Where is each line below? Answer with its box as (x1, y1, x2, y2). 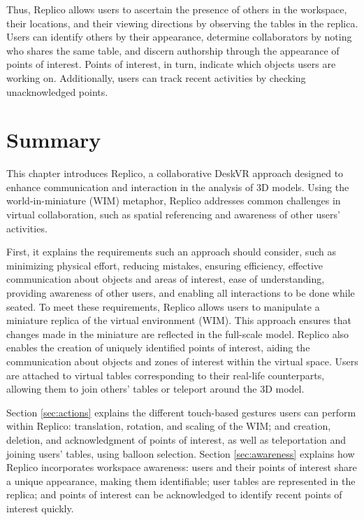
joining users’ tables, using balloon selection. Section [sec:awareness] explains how (6, 446, 355, 461)
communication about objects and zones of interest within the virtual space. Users (6, 354, 358, 368)
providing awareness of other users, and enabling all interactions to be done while (6, 286, 355, 300)
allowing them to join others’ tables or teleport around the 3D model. (6, 381, 305, 396)
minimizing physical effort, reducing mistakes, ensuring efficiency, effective (6, 258, 323, 272)
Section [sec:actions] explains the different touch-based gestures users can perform (6, 405, 356, 419)
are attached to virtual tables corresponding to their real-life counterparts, (6, 367, 325, 382)
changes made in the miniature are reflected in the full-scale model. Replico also (6, 326, 349, 341)
